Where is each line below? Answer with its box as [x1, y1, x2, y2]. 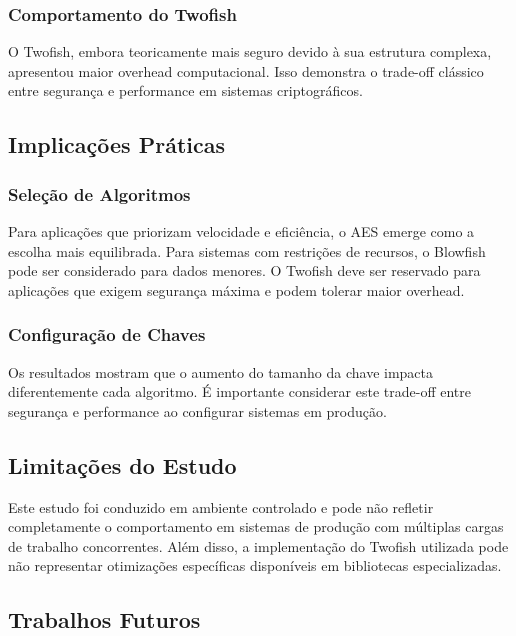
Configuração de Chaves [8, 322, 206, 347]
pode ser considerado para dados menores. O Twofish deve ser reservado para [8, 260, 481, 281]
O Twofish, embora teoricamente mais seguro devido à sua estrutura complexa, [8, 41, 492, 62]
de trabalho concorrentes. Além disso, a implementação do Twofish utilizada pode [8, 535, 509, 556]
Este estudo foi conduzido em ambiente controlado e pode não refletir [8, 496, 434, 517]
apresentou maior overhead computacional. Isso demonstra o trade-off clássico [8, 60, 484, 81]
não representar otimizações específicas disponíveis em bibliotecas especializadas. [8, 555, 502, 576]
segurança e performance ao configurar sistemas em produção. [8, 400, 387, 421]
